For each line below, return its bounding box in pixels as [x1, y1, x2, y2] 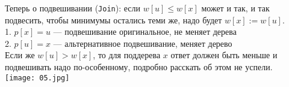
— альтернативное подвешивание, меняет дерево [53, 37, 232, 49]
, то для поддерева [93, 49, 161, 61]
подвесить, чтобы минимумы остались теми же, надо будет [5, 13, 222, 26]
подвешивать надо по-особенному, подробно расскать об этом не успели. [5, 61, 273, 73]
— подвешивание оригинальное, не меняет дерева [53, 25, 237, 38]
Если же [5, 49, 35, 61]
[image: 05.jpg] [5, 73, 70, 82]
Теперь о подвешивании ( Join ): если [5, 2, 141, 14]
